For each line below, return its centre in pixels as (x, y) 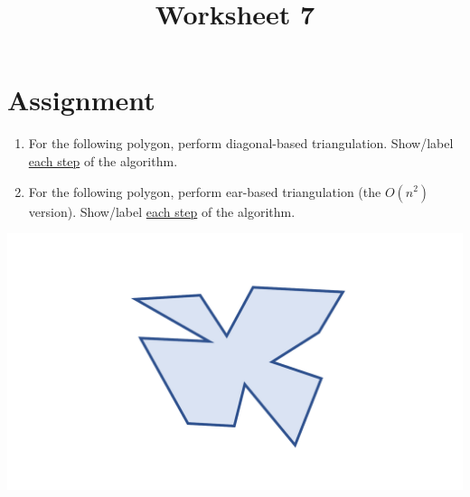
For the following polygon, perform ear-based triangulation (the (205, 191)
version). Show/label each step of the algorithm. (162, 211)
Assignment (81, 100)
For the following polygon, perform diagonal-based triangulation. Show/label (241, 143)
